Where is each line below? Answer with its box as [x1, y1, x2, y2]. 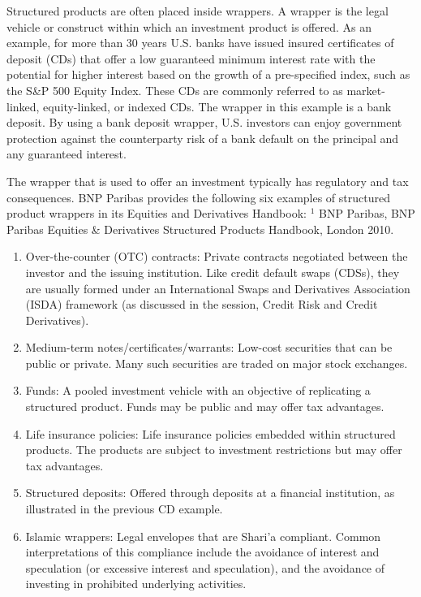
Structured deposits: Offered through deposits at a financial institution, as [25, 484, 395, 501]
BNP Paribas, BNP [318, 205, 415, 222]
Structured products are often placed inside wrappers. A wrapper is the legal [6, 2, 389, 19]
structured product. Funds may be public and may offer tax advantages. [25, 398, 384, 415]
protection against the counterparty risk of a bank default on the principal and [6, 129, 399, 146]
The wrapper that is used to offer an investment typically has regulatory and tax [6, 172, 409, 189]
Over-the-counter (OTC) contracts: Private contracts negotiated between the [25, 248, 408, 265]
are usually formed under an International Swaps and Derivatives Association [25, 279, 410, 296]
